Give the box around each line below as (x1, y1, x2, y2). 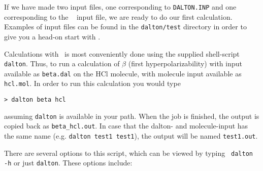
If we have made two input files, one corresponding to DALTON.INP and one (4, 2, 237, 12)
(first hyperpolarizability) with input (128, 58, 242, 69)
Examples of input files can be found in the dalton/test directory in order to (4, 21, 247, 32)
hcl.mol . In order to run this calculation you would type (4, 78, 181, 89)
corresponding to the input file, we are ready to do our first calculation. (4, 11, 233, 22)
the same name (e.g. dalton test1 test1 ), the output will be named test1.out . (4, 131, 258, 141)
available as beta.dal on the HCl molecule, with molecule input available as (4, 68, 242, 78)
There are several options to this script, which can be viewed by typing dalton (4, 147, 253, 158)
